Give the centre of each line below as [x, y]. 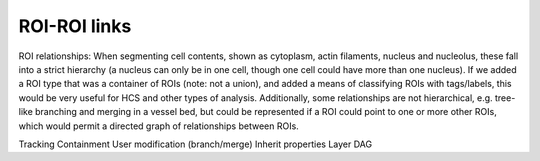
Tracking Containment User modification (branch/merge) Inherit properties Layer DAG [195, 144]
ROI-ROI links [75, 26]
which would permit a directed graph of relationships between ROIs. [158, 126]
